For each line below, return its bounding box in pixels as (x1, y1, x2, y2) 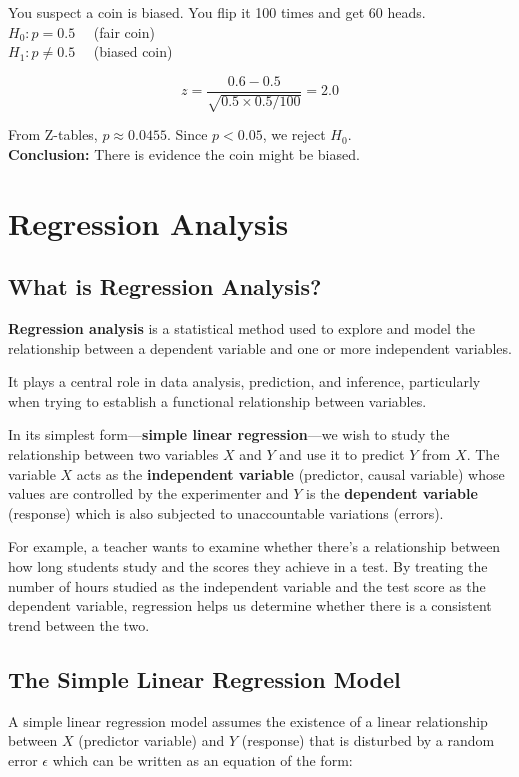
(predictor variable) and (78, 730, 225, 751)
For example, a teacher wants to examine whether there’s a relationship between (8, 536, 501, 557)
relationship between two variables (8, 443, 219, 464)
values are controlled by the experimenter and (8, 483, 289, 504)
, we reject (262, 124, 326, 145)
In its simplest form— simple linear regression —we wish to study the (8, 424, 450, 445)
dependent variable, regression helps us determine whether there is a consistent (8, 595, 492, 616)
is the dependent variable (306, 483, 478, 504)
